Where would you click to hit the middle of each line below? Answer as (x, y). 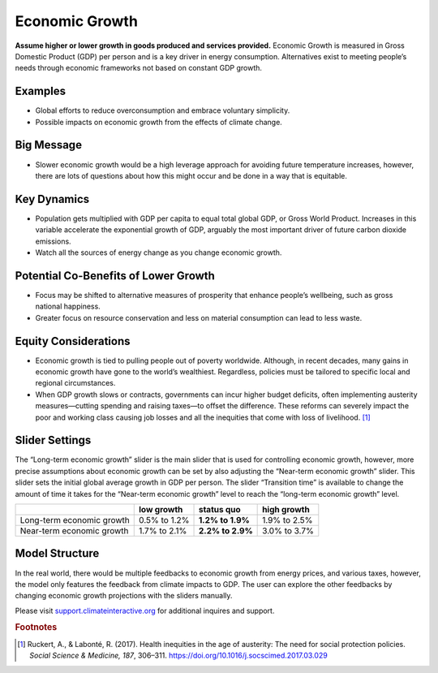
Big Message (49, 145)
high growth (286, 510)
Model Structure (57, 553)
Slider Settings (53, 440)
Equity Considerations (73, 341)
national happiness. (68, 306)
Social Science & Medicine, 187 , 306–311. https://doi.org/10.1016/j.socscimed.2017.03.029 (178, 656)
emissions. (54, 241)
